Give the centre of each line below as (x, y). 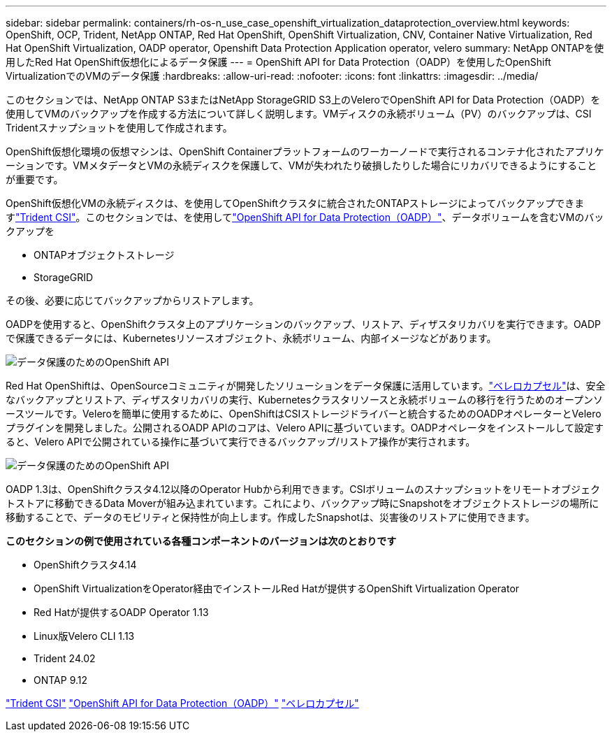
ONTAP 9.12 (61, 680)
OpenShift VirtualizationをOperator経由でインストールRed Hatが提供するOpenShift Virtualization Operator (277, 588)
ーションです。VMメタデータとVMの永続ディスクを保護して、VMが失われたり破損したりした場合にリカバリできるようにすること (301, 165)
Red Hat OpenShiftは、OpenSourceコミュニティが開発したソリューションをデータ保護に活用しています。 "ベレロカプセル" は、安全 (306, 386)
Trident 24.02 (65, 658)
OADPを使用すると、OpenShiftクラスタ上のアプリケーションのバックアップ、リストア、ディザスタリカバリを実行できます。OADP (304, 324)
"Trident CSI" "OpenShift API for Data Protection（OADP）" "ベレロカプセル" (182, 703)
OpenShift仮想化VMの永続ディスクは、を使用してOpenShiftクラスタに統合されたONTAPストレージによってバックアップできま (295, 203)
